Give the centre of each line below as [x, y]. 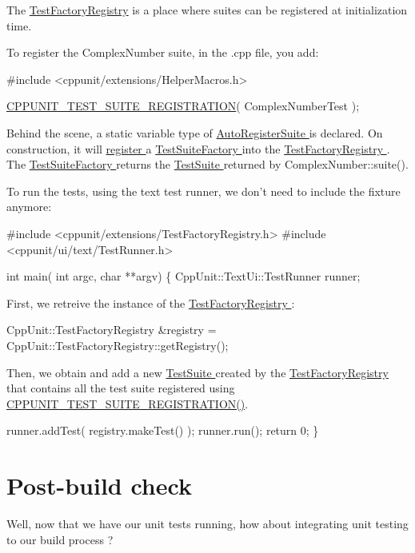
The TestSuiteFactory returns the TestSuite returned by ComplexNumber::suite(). [207, 164]
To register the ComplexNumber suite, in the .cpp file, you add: [163, 52]
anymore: [29, 207]
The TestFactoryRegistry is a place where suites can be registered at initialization [207, 10]
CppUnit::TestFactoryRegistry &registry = [112, 330]
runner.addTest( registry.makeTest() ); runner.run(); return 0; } [163, 430]
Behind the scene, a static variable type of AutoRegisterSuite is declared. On [195, 132]
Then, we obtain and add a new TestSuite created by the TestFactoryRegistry [198, 372]
